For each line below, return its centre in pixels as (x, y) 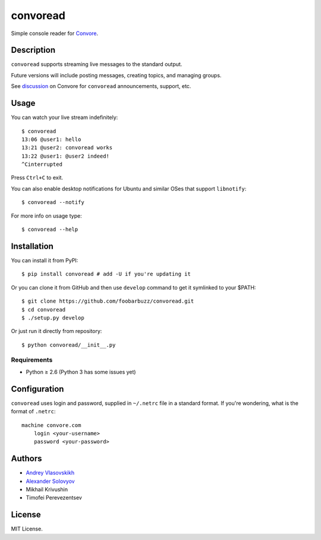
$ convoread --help (50, 230)
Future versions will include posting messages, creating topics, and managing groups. (116, 75)
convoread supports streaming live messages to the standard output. (97, 64)
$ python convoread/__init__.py (69, 345)
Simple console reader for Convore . (55, 33)
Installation (32, 246)
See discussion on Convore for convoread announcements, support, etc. (101, 86)
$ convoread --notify (53, 202)
